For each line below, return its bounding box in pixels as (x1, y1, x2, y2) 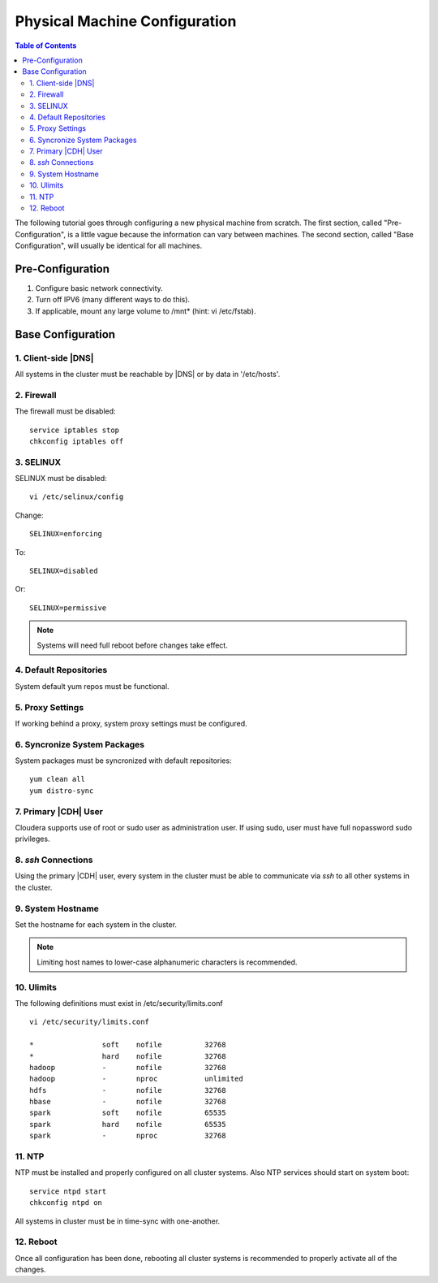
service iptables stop (29, 425, 120, 435)
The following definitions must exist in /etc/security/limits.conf (15, 998, 223, 1008)
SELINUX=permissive (29, 603, 107, 613)
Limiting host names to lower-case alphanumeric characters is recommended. (36, 957, 298, 967)
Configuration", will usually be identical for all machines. (15, 241, 203, 251)
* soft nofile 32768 (29, 1040, 226, 1050)
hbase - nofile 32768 (29, 1097, 226, 1107)
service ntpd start (29, 1186, 107, 1196)
